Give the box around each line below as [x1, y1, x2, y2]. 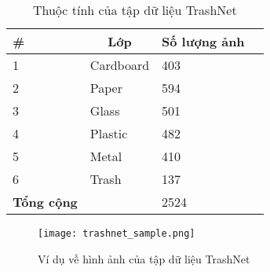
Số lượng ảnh [162, 32, 245, 50]
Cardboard [89, 56, 150, 74]
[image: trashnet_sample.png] [38, 228, 195, 239]
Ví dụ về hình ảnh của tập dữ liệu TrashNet [38, 250, 250, 266]
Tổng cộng [13, 193, 78, 211]
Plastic [89, 124, 128, 142]
